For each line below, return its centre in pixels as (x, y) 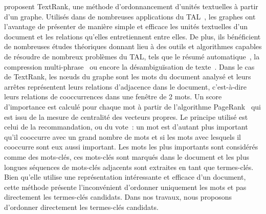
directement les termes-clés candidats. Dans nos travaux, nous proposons (118, 197)
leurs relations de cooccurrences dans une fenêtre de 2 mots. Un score (113, 97)
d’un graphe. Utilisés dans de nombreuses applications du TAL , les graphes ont (130, 16)
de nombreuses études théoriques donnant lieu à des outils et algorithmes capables (133, 46)
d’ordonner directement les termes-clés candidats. (81, 207)
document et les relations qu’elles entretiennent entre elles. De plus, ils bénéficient (132, 36)
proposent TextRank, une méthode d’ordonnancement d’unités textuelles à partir (131, 6)
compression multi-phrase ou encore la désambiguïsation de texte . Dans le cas (129, 66)
